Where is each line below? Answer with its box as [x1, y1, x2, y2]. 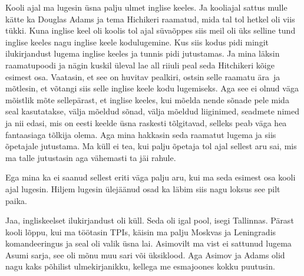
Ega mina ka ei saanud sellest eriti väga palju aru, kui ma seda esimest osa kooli [5, 171, 296, 183]
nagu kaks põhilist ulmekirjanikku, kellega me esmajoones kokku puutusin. [5, 260, 275, 272]
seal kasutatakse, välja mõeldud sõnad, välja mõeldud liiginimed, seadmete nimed [5, 105, 299, 117]
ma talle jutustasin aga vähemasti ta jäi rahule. [5, 151, 176, 163]
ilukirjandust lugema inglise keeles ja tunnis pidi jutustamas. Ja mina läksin [5, 47, 280, 60]
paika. [5, 194, 27, 206]
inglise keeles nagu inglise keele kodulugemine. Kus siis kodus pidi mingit [5, 35, 269, 48]
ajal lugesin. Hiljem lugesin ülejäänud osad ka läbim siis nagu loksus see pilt [5, 182, 280, 195]
